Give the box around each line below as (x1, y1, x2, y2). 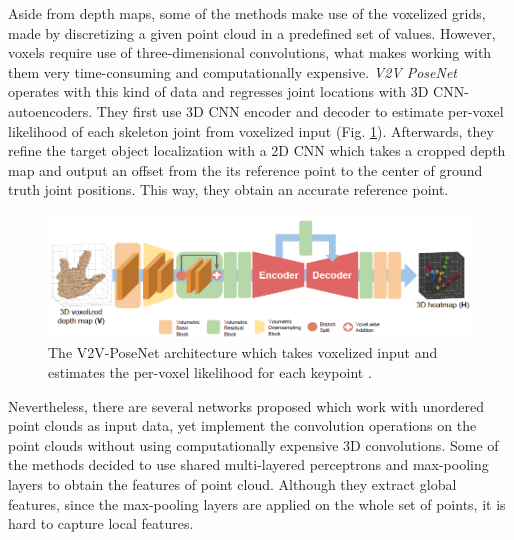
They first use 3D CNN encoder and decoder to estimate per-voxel (96, 100, 504, 121)
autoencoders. (8, 100, 93, 121)
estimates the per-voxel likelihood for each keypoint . (48, 362, 372, 382)
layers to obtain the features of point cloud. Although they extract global (8, 473, 457, 494)
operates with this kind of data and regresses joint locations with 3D (8, 81, 429, 102)
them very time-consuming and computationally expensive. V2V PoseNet (8, 61, 458, 82)
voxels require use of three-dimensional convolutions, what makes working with (8, 42, 492, 63)
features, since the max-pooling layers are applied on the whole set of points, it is (8, 493, 506, 514)
